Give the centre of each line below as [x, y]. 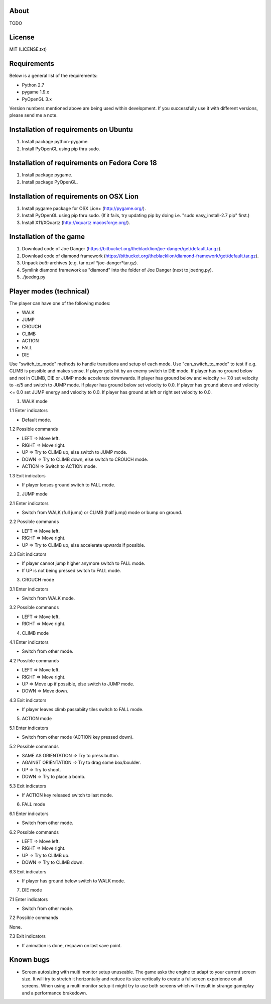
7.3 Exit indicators [28, 936]
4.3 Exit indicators [28, 700]
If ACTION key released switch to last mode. [67, 795]
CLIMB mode [35, 633]
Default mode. [36, 420]
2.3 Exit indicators [28, 554]
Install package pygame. [47, 175]
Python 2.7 [33, 85]
